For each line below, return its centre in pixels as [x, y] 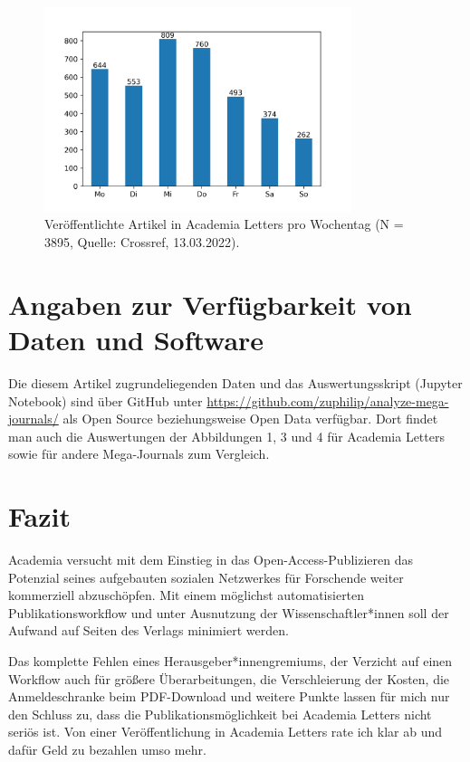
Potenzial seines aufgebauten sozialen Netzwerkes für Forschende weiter [206, 577]
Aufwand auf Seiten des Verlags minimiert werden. [149, 630]
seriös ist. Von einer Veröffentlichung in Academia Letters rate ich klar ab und [225, 732]
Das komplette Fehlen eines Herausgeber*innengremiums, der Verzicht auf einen [230, 661]
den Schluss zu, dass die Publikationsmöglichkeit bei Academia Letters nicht [220, 714]
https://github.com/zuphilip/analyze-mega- [328, 400]
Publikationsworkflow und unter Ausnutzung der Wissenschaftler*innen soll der [229, 612]
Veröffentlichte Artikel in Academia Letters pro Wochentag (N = [224, 224]
